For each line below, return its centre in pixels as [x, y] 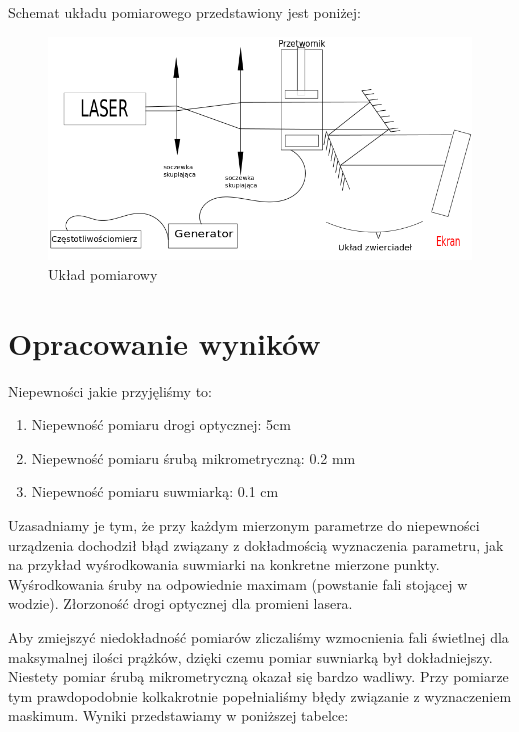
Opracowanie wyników [164, 342]
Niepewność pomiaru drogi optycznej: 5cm [161, 424]
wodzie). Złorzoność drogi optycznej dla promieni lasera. [180, 603]
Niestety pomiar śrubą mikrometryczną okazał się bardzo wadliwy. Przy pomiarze [258, 676]
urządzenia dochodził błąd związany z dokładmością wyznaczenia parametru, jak [256, 544]
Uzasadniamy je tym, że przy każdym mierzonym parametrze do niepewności [244, 524]
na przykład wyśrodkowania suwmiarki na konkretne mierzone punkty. [224, 564]
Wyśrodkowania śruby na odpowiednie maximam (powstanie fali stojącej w [238, 583]
